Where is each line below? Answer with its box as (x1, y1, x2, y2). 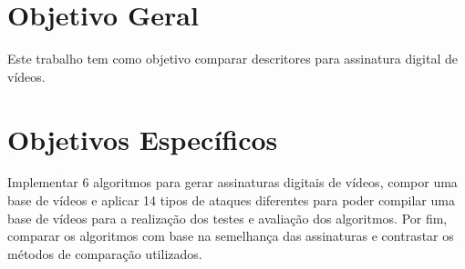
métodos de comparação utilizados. (7, 244, 202, 263)
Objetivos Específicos (7, 120, 278, 157)
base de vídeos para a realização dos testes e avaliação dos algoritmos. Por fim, (7, 208, 448, 227)
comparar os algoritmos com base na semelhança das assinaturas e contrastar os (7, 226, 454, 245)
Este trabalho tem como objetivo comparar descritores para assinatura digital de (7, 49, 458, 68)
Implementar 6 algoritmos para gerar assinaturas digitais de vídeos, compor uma (7, 173, 458, 192)
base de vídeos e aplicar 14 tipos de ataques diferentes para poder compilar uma (7, 191, 455, 210)
